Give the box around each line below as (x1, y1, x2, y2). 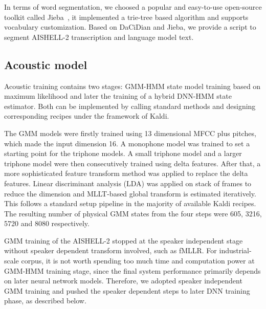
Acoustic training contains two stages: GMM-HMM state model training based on (4, 80, 261, 91)
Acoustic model (4, 56, 87, 72)
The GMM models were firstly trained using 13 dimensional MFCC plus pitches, (4, 127, 256, 138)
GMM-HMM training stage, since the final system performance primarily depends (4, 265, 261, 276)
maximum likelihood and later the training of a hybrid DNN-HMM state (4, 91, 232, 101)
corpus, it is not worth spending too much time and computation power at (21, 255, 255, 266)
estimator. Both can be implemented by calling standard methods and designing (4, 100, 256, 111)
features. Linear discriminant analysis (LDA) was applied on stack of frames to (4, 178, 252, 188)
